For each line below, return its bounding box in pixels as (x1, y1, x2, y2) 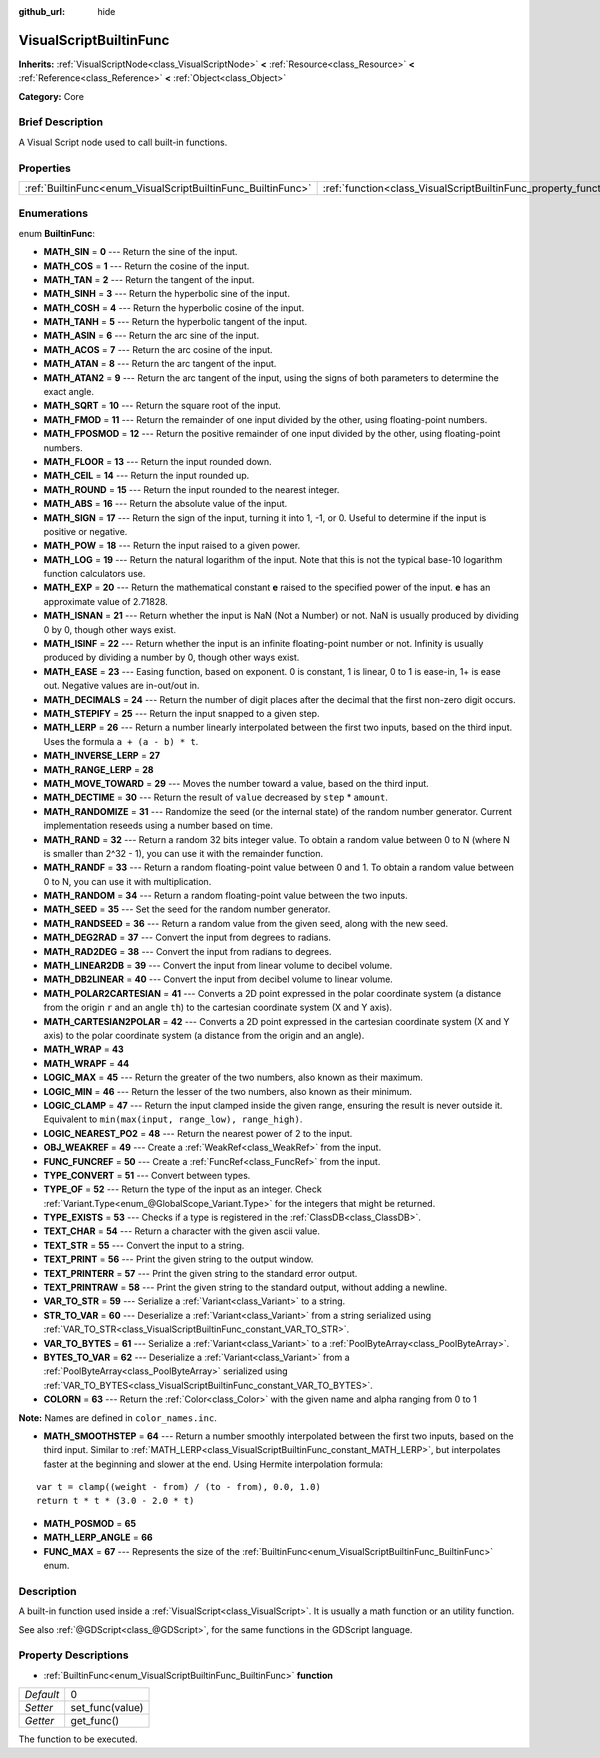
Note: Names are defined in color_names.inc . (18, 1411, 217, 1424)
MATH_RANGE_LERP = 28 (43, 763, 154, 775)
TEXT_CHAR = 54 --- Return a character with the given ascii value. (43, 1225, 320, 1237)
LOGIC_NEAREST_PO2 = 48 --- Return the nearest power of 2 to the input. (43, 1127, 353, 1139)
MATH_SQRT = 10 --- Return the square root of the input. (43, 400, 282, 412)
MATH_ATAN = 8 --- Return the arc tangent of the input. (43, 358, 277, 370)
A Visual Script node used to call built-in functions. (18, 136, 228, 148)
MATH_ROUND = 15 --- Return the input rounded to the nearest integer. (43, 483, 340, 495)
